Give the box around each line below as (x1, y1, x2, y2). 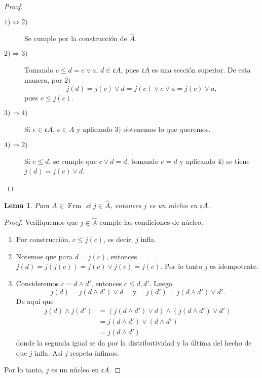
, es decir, (103, 234, 133, 245)
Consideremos (16, 278, 59, 288)
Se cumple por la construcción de (24, 32, 127, 43)
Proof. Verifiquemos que (4, 217, 78, 227)
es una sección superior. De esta (152, 64, 251, 75)
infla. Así (34, 347, 63, 358)
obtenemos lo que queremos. (123, 124, 211, 134)
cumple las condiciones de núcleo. (99, 217, 203, 227)
